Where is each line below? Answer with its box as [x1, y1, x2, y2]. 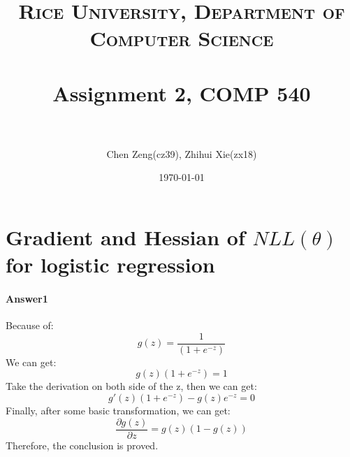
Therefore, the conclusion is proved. [6, 437, 159, 452]
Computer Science [89, 24, 274, 52]
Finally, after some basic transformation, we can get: [6, 403, 231, 418]
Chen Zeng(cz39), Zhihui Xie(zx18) [106, 146, 257, 161]
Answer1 [6, 291, 48, 306]
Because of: [6, 318, 54, 333]
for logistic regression [6, 250, 215, 279]
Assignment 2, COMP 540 [52, 78, 311, 107]
